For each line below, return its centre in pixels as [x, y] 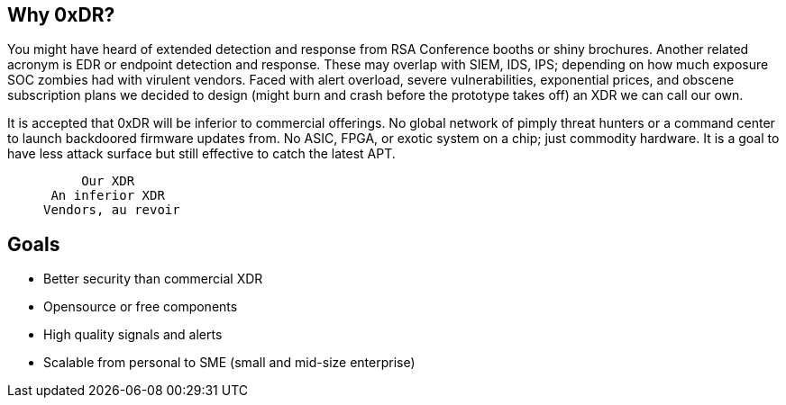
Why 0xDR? [61, 15]
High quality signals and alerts [133, 335]
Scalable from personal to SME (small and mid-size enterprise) [229, 363]
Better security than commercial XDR [153, 279]
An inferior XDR [108, 196]
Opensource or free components [141, 307]
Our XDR [108, 181]
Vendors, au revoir [112, 210]
